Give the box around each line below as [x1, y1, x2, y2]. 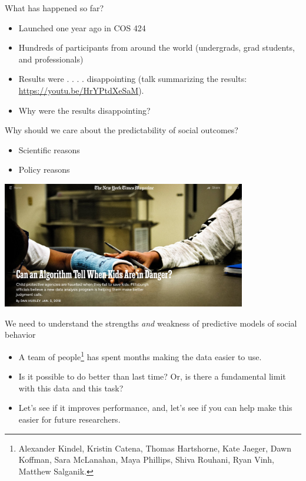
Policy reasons [18, 163, 70, 176]
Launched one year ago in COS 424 [18, 21, 146, 34]
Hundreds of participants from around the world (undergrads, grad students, [18, 41, 295, 54]
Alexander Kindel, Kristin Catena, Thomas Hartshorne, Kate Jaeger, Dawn [18, 442, 292, 454]
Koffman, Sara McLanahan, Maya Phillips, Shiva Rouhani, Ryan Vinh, [18, 453, 274, 466]
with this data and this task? [18, 381, 124, 394]
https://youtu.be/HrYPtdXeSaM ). [18, 84, 144, 96]
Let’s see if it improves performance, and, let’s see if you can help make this [18, 401, 292, 414]
